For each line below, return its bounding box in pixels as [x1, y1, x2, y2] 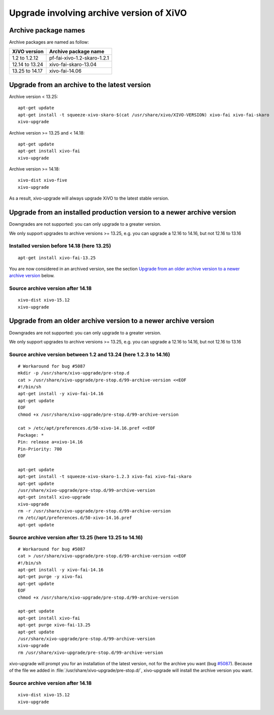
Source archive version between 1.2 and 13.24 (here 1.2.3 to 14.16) [9, 351, 170, 358]
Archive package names [9, 26, 86, 34]
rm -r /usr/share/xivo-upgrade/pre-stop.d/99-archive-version [18, 508, 171, 514]
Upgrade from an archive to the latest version [9, 80, 151, 89]
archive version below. [9, 272, 55, 278]
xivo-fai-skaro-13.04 [49, 61, 97, 68]
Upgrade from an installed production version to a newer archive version [9, 208, 236, 217]
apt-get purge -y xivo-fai [18, 574, 83, 579]
